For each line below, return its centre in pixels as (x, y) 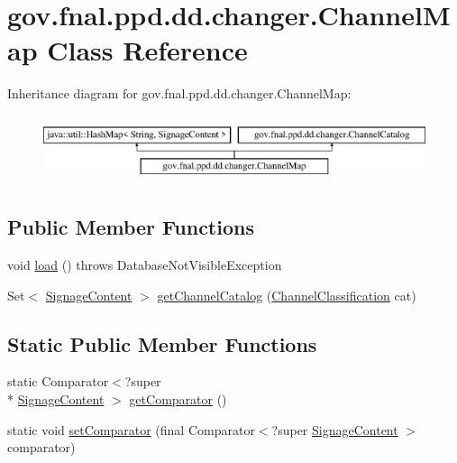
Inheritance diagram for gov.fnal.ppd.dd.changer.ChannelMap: (179, 93)
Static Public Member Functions (162, 343)
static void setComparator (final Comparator (131, 429)
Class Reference (147, 50)
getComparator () (178, 399)
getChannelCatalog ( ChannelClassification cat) (287, 295)
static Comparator (58, 381)
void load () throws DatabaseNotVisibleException (145, 265)
